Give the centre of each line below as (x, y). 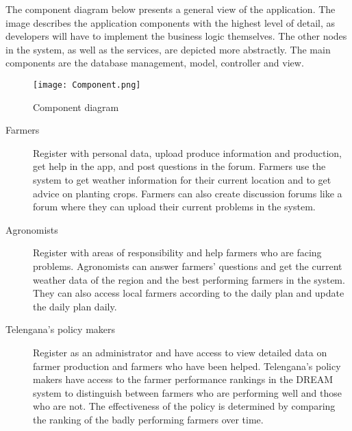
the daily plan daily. (75, 306)
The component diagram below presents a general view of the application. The (171, 9)
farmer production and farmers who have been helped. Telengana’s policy (187, 366)
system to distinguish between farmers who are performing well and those (187, 392)
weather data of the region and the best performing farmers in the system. (189, 279)
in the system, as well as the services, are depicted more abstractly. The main (168, 49)
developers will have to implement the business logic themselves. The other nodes (176, 36)
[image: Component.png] (87, 85)
